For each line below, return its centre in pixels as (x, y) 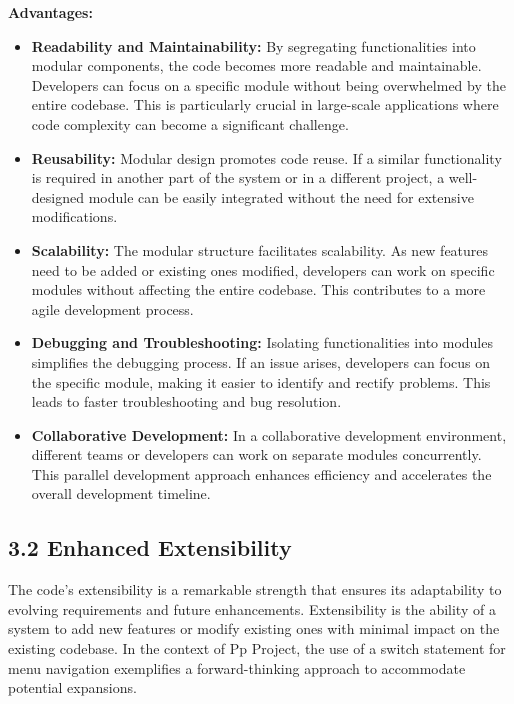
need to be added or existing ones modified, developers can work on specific (263, 269)
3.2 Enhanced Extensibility (150, 547)
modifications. (74, 216)
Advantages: (50, 12)
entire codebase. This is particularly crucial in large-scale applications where (265, 104)
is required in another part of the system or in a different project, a (238, 177)
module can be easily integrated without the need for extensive (281, 196)
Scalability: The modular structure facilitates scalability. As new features (260, 249)
